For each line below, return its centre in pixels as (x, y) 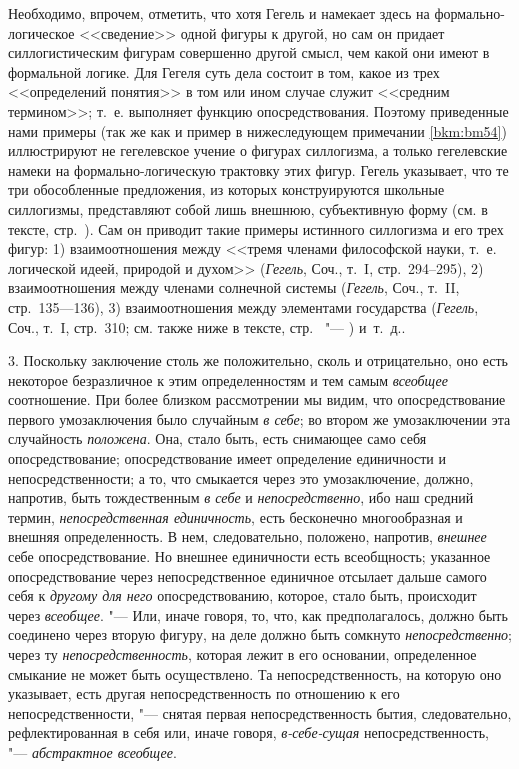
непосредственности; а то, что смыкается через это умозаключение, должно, (241, 477)
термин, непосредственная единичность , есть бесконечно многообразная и (235, 516)
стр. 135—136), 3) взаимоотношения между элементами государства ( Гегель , (243, 306)
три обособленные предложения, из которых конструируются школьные (226, 189)
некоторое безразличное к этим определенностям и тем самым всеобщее (228, 379)
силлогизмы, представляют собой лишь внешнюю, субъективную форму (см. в (248, 208)
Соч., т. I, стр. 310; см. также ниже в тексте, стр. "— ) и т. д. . (207, 326)
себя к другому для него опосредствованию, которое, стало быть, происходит (242, 595)
